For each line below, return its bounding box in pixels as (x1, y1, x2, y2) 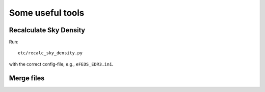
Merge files (9, 74, 45, 82)
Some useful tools (9, 7, 84, 18)
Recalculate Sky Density (9, 26, 85, 34)
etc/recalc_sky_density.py (18, 50, 83, 56)
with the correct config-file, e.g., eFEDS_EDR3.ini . (9, 61, 114, 67)
